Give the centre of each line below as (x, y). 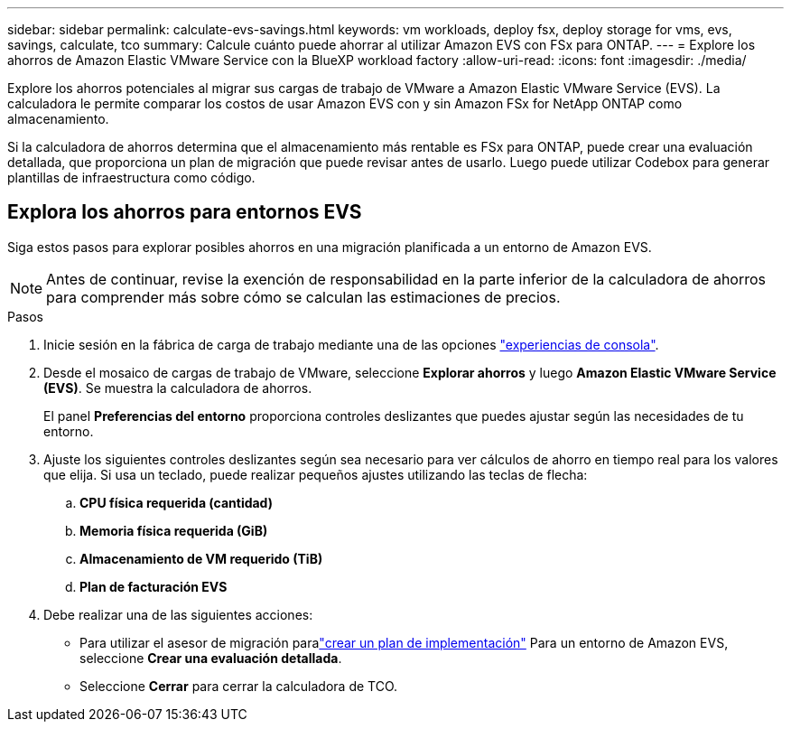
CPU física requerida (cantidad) (176, 502)
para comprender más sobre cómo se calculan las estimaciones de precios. (303, 297)
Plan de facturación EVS (154, 586)
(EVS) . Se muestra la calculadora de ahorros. (178, 388)
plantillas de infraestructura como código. (131, 178)
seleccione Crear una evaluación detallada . (211, 658)
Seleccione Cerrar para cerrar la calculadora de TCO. (239, 686)
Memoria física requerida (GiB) (174, 530)
